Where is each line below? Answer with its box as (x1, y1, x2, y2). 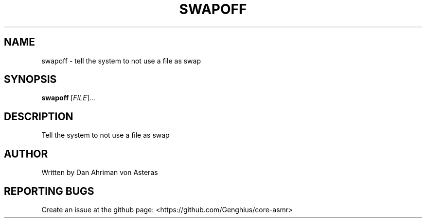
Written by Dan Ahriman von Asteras (41, 168, 158, 177)
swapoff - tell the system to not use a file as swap (41, 56, 201, 65)
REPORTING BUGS (4, 185, 94, 197)
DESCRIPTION (4, 110, 73, 123)
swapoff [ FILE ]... (41, 94, 95, 102)
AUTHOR (4, 147, 48, 160)
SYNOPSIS (4, 73, 57, 86)
